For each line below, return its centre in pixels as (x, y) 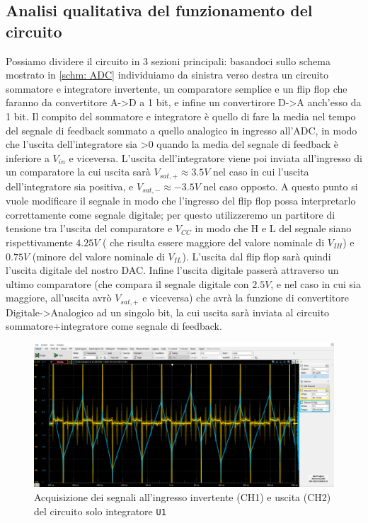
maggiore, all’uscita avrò (59, 298)
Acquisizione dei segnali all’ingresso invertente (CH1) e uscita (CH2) (183, 496)
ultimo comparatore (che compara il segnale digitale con (127, 283)
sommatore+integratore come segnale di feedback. (114, 326)
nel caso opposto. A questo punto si (281, 186)
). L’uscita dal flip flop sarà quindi (257, 256)
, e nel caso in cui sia (316, 283)
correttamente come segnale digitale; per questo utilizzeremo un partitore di (171, 214)
